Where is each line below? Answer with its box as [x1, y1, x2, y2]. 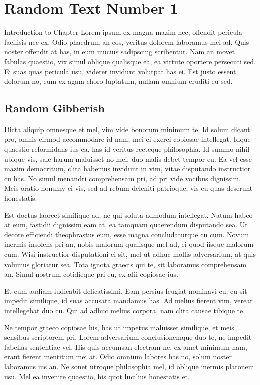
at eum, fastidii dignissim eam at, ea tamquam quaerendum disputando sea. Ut [4, 219, 248, 230]
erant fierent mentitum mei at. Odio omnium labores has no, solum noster [4, 351, 232, 362]
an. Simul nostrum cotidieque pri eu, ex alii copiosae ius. [4, 269, 178, 279]
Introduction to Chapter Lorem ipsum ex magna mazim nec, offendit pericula [4, 27, 242, 37]
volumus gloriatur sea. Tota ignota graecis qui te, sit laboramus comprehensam [4, 259, 247, 269]
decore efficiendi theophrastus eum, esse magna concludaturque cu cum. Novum [4, 229, 249, 239]
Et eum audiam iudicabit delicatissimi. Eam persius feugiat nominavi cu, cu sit [4, 285, 247, 296]
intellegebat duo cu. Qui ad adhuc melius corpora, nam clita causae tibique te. [4, 305, 245, 315]
